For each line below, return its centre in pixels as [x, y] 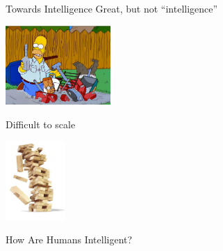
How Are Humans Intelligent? [69, 239]
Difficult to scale [41, 124]
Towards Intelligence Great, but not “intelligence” [112, 8]
